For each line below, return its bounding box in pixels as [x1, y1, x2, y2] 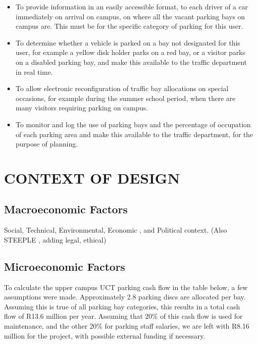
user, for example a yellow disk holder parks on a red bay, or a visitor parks [15, 47, 246, 57]
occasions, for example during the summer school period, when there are [15, 93, 236, 103]
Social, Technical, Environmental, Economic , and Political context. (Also [4, 225, 227, 235]
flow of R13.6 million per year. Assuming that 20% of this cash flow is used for [4, 311, 243, 321]
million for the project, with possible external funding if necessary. [4, 330, 206, 341]
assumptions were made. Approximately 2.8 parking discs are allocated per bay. [4, 292, 246, 302]
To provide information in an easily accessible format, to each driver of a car [15, 1, 248, 11]
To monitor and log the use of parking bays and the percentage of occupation [15, 119, 251, 129]
